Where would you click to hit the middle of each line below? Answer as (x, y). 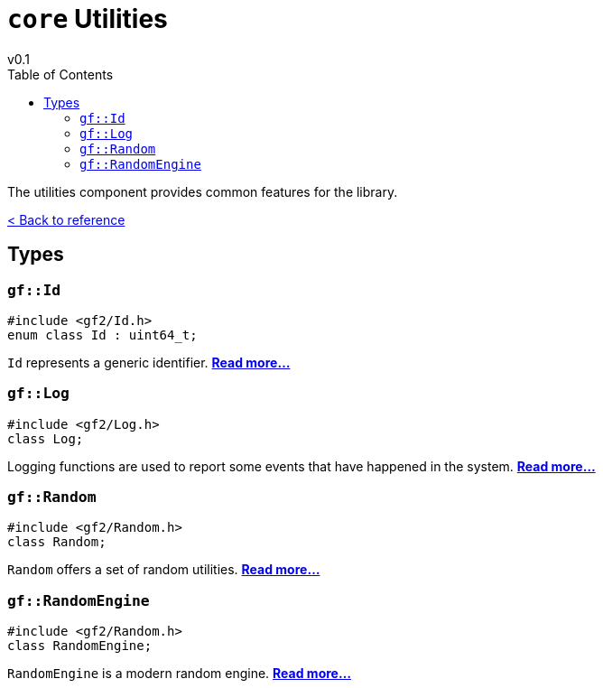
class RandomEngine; (80, 646)
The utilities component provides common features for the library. (203, 191)
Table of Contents (60, 74)
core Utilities (88, 19)
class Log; (46, 438)
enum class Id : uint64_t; (102, 335)
